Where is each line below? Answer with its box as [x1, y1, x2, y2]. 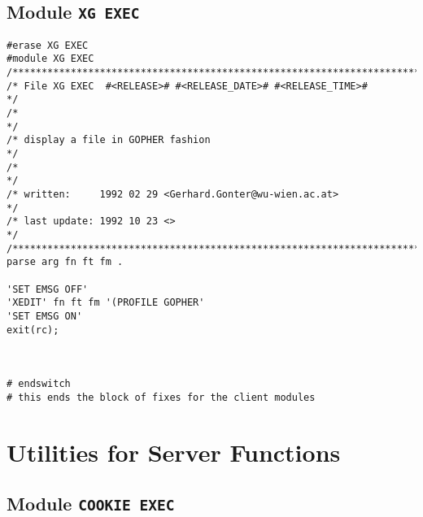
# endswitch [7, 378, 71, 390]
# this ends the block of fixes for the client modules [7, 391, 316, 403]
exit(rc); [7, 324, 59, 336]
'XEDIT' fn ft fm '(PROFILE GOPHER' [7, 297, 205, 309]
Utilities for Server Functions [7, 435, 341, 468]
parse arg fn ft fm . [7, 256, 124, 268]
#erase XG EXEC [7, 39, 89, 51]
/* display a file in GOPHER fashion [7, 134, 211, 146]
